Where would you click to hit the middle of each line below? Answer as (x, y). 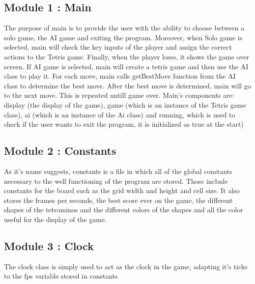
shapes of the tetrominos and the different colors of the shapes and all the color (124, 210)
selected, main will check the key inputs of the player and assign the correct (118, 47)
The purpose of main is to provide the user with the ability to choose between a (124, 28)
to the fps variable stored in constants (61, 276)
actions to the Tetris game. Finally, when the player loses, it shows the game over (127, 56)
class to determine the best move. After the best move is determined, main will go (127, 85)
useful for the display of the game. (56, 219)
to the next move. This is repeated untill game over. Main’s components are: (119, 95)
